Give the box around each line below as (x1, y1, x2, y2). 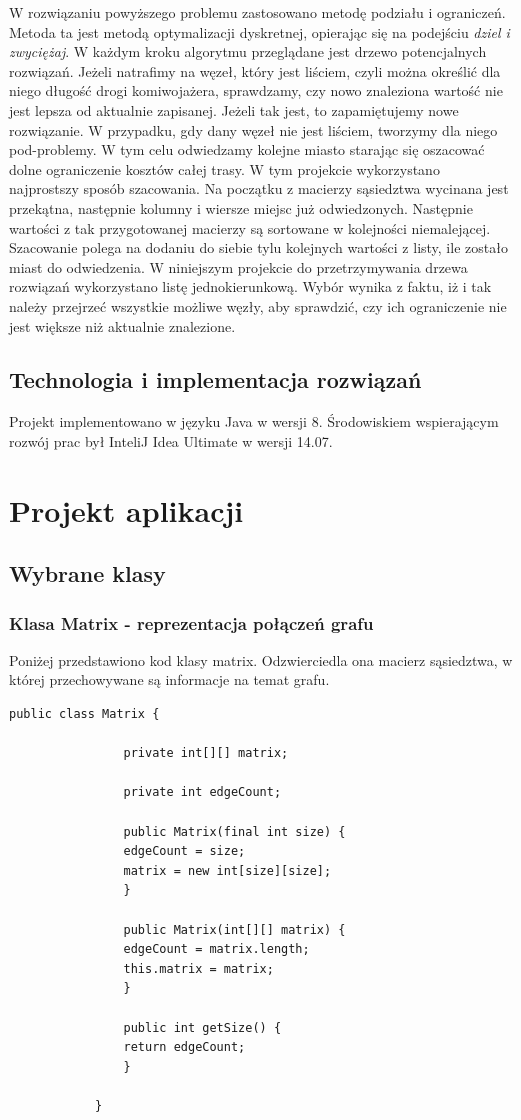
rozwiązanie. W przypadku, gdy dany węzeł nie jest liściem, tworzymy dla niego (9, 119, 498, 140)
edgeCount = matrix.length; (123, 942, 310, 957)
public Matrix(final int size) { (123, 824, 346, 839)
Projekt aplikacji (9, 489, 244, 530)
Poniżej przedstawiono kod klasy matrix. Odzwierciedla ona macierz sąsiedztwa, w (9, 649, 513, 670)
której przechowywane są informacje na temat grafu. (9, 669, 330, 690)
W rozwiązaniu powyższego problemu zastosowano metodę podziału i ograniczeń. (9, 2, 506, 22)
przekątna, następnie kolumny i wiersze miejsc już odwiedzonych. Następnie (9, 197, 473, 218)
